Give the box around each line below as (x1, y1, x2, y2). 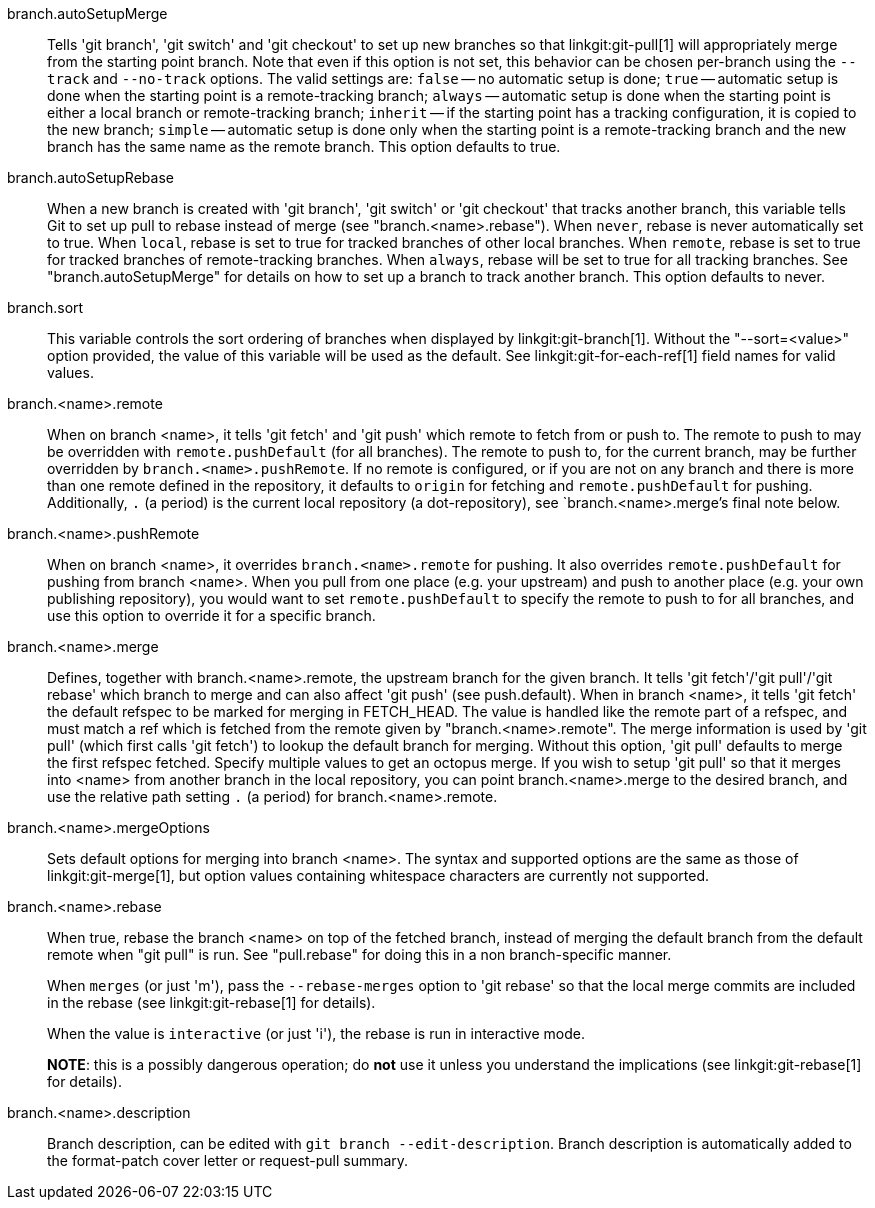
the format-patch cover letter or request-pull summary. (47, 1152, 409, 1169)
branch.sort (7, 299, 84, 316)
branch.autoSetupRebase (7, 169, 174, 186)
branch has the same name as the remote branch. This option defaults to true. (47, 138, 561, 155)
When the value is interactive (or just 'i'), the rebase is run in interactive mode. (47, 1025, 585, 1042)
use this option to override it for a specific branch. (47, 607, 376, 624)
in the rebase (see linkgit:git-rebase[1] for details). (47, 994, 376, 1011)
